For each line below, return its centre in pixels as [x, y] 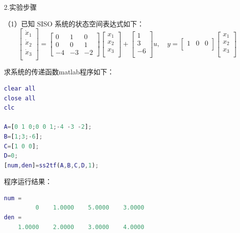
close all [20, 98]
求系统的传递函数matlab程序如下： [59, 72]
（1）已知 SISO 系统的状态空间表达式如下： [74, 23]
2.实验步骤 [20, 7]
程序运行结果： [28, 181]
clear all [20, 88]
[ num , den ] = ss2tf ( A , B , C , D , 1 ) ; [51, 165]
